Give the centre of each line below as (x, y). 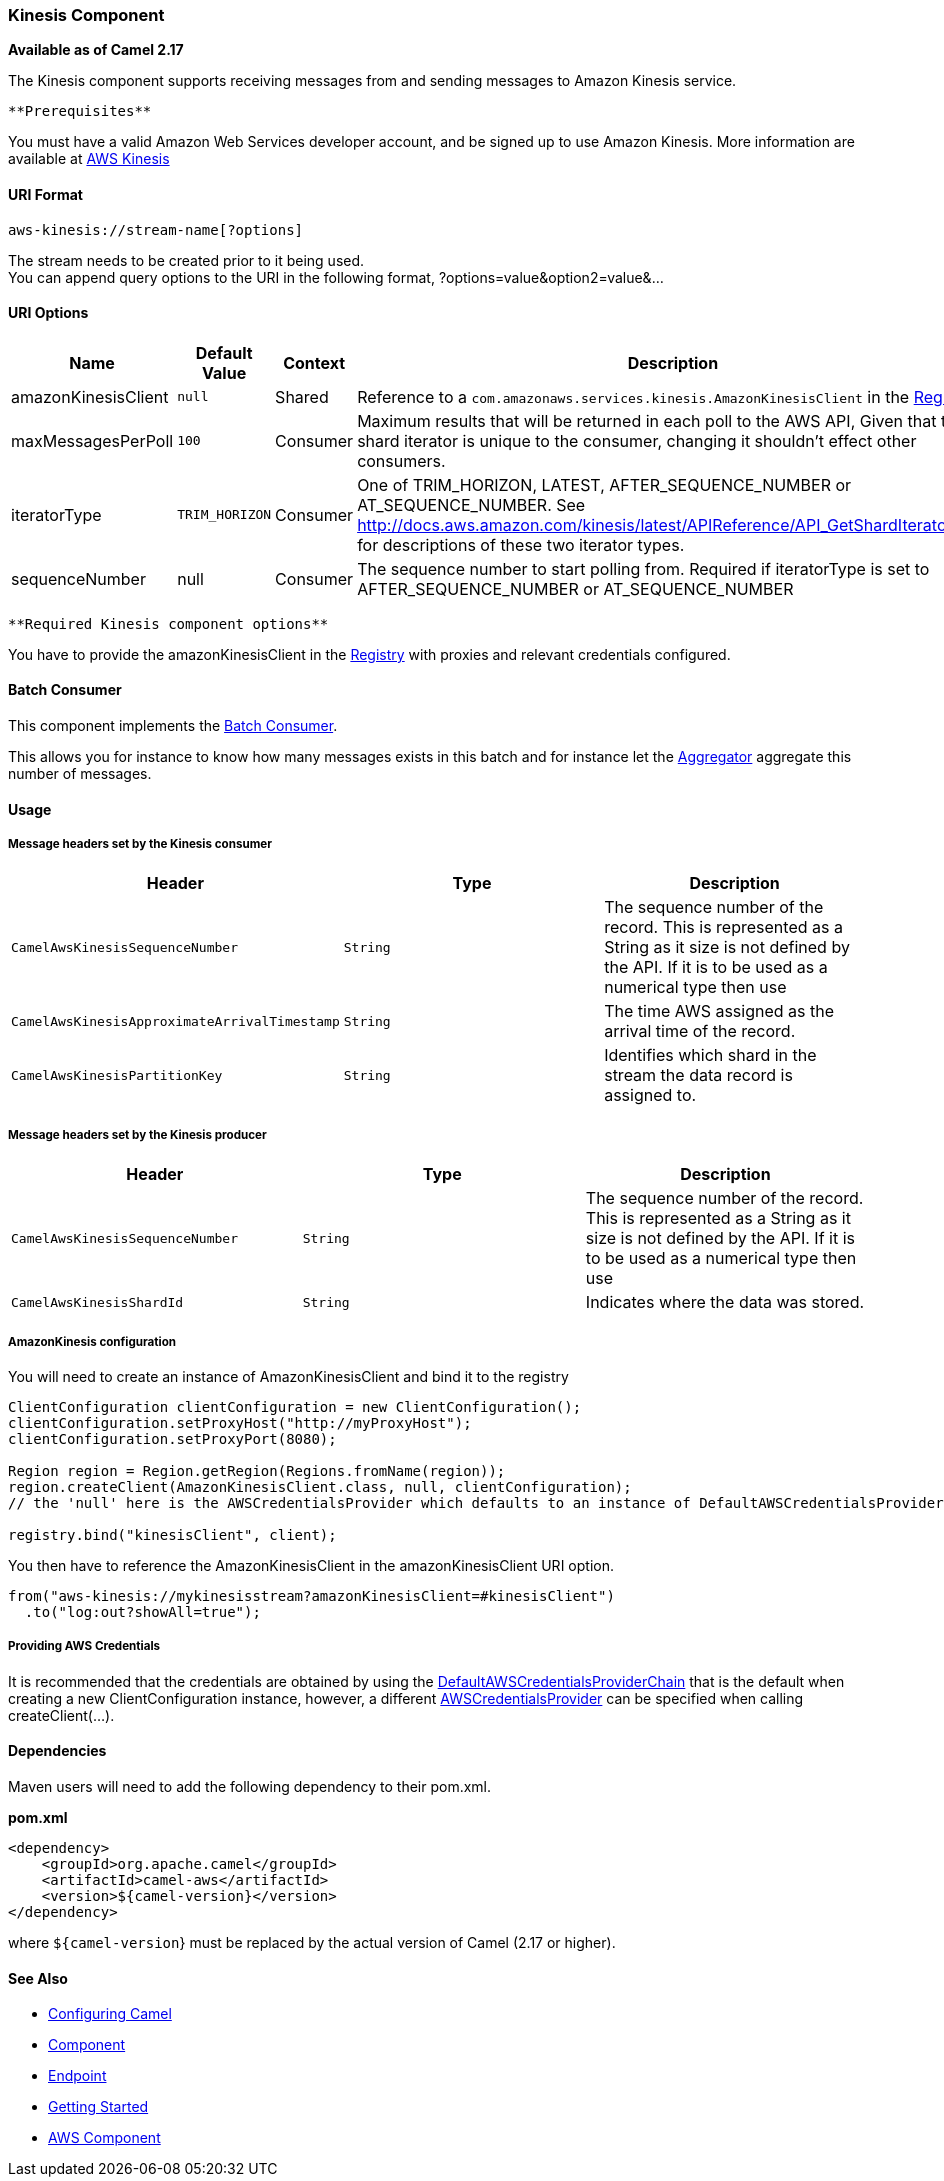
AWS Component (104, 2138)
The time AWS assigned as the (719, 1011)
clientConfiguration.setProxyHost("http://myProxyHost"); (240, 1422)
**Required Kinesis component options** (168, 623)
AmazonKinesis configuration (92, 1341)
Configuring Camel (110, 2014)
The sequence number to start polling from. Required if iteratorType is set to (643, 568)
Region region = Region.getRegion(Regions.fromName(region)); (257, 1470)
